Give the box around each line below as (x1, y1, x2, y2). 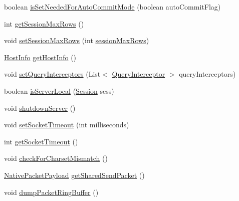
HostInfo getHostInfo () (4, 52, 77, 62)
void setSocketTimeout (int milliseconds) (4, 119, 129, 130)
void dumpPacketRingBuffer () (4, 186, 99, 197)
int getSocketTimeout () (4, 136, 78, 146)
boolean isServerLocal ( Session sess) (4, 85, 114, 96)
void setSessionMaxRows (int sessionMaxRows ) (4, 35, 149, 46)
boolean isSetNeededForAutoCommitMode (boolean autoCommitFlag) (4, 2, 221, 12)
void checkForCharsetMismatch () (4, 153, 108, 163)
